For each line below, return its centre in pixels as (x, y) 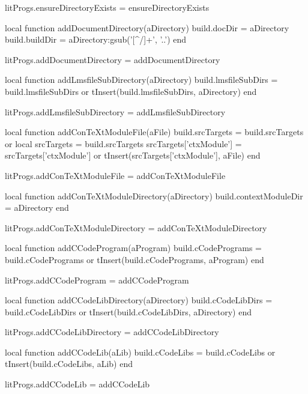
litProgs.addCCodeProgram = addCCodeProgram (97, 280)
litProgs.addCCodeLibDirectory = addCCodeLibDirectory (112, 332)
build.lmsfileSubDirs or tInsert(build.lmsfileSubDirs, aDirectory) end (131, 91)
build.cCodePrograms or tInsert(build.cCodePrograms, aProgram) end (134, 259)
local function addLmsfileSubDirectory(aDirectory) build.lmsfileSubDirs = (141, 80)
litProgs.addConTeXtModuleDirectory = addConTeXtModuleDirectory (136, 227)
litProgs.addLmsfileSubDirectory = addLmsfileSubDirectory (115, 111)
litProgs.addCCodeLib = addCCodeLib (77, 384)
